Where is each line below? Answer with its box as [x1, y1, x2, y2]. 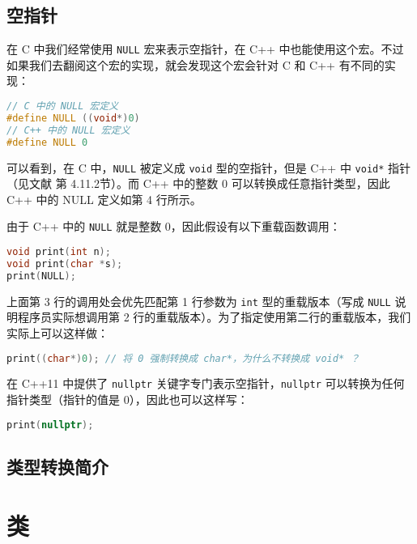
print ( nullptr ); [6, 419, 94, 431]
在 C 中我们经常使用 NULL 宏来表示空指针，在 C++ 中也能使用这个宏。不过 [6, 40, 404, 57]
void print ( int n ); [6, 246, 111, 258]
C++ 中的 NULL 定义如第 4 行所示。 [6, 190, 202, 207]
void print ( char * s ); [6, 257, 123, 270]
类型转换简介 [6, 453, 109, 478]
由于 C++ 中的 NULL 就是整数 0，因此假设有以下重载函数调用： [6, 218, 341, 235]
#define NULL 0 [6, 136, 88, 148]
